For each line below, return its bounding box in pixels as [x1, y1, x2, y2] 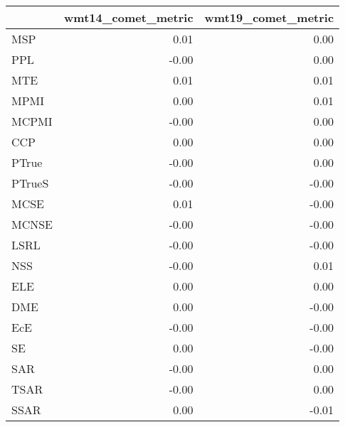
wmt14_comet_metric [64, 9, 193, 26]
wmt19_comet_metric [204, 9, 334, 26]
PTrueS [11, 175, 49, 191]
